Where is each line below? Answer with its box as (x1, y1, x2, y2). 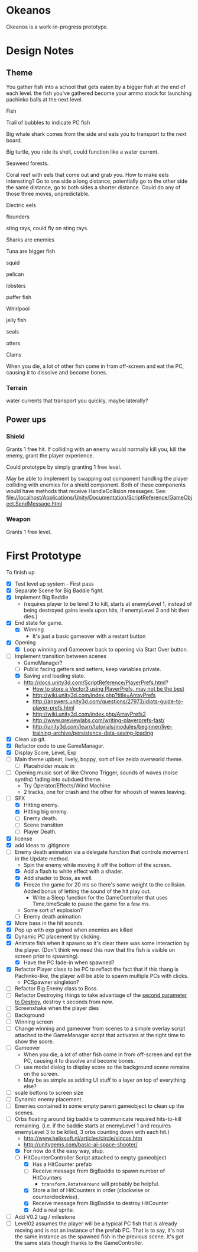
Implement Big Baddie (14, 594, 69, 601)
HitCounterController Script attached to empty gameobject (23, 1154, 167, 1161)
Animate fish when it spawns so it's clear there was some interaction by (14, 940, 190, 947)
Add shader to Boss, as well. (23, 874, 93, 881)
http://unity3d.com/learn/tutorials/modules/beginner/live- (32, 723, 173, 730)
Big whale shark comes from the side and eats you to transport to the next (6, 130, 187, 137)
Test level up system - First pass (14, 580, 94, 587)
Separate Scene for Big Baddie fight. (14, 587, 104, 594)
